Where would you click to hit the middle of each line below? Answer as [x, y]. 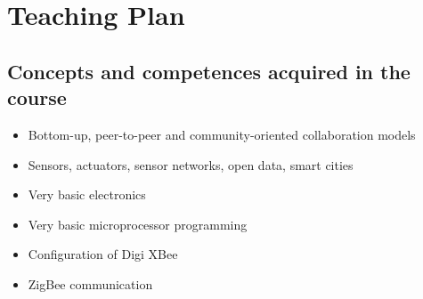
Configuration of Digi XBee [103, 254]
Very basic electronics [87, 194]
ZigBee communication [90, 283]
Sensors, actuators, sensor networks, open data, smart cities [191, 164]
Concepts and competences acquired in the [209, 71]
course [37, 97]
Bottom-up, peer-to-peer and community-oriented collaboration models [222, 134]
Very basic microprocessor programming [138, 224]
